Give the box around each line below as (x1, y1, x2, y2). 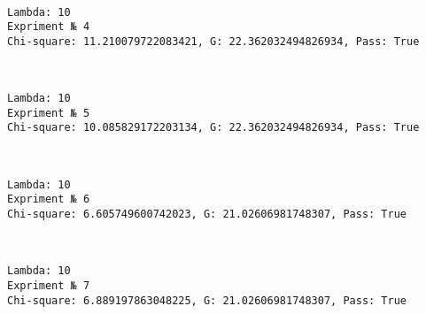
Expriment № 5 (7, 106, 90, 119)
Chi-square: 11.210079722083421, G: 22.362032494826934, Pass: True (7, 34, 420, 48)
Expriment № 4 (7, 20, 90, 34)
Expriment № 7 (7, 279, 90, 292)
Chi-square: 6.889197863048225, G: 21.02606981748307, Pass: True (7, 294, 407, 307)
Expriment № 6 (7, 193, 90, 206)
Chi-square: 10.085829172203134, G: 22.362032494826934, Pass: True (7, 121, 420, 134)
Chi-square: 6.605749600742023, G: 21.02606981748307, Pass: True (7, 208, 407, 221)
